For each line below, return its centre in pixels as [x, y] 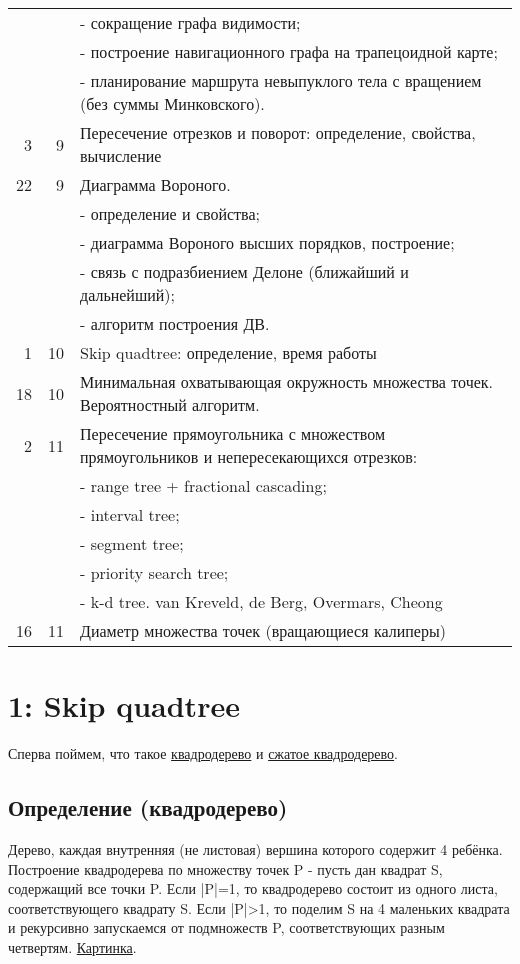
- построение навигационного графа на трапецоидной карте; [289, 51]
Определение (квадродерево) [148, 807]
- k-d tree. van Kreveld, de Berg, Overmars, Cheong [261, 601]
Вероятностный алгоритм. [170, 404]
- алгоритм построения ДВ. [175, 323]
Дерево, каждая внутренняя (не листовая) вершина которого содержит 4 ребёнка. [255, 848]
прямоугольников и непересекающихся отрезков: [249, 456]
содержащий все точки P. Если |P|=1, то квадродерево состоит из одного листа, [253, 888]
